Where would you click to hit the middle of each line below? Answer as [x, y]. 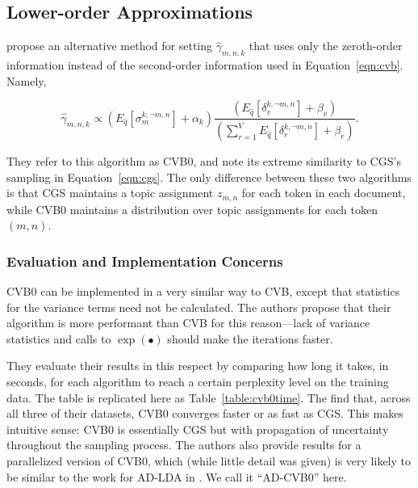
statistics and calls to [59, 338]
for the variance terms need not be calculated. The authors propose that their [199, 307]
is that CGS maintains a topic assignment [110, 193]
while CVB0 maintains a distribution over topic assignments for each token [192, 209]
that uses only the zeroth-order [326, 46]
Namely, [27, 80]
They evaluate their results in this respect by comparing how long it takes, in [198, 366]
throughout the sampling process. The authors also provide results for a [184, 445]
